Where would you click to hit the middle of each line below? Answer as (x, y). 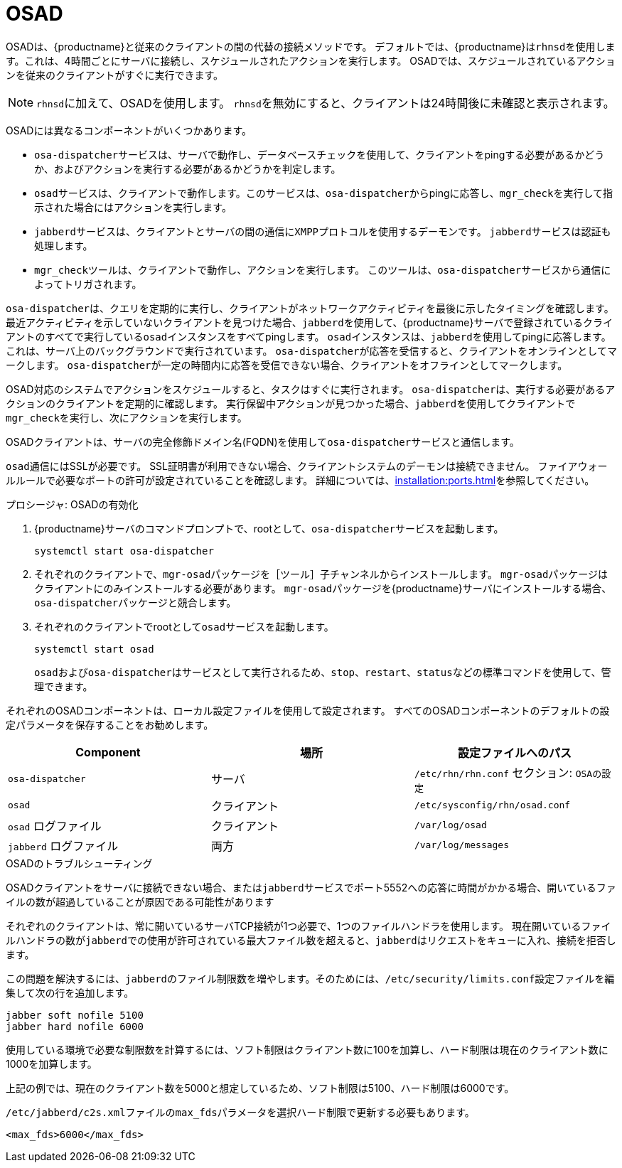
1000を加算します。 (52, 1063)
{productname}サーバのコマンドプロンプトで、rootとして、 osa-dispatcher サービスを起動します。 (269, 528)
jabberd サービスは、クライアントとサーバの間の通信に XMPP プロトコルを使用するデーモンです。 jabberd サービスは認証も (323, 231)
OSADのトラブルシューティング (79, 863)
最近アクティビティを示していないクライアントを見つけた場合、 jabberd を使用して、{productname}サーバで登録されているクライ (309, 322)
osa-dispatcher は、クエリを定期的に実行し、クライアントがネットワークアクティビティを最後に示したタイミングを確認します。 (310, 308)
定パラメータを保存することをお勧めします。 (110, 724)
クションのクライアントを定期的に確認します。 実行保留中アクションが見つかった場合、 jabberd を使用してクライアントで (291, 403)
